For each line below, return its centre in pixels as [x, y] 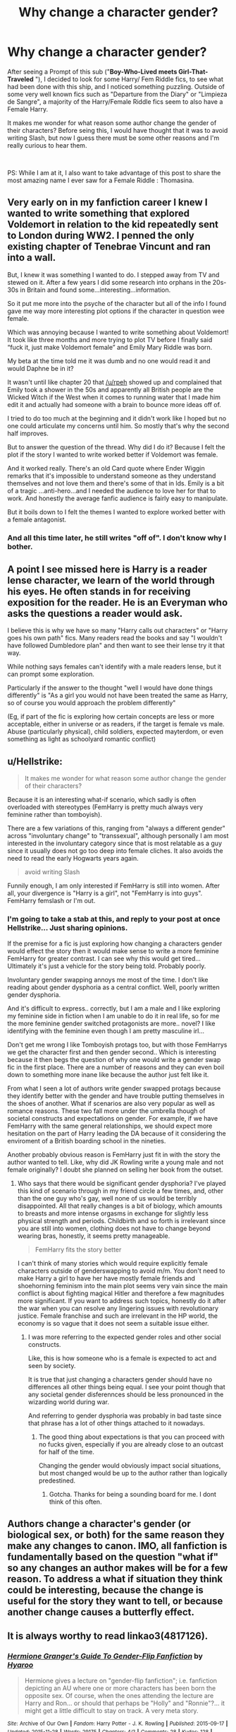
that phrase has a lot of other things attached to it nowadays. [117, 1423]
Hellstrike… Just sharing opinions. [68, 928]
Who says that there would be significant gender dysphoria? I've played [122, 1183]
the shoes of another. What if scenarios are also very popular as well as [111, 1103]
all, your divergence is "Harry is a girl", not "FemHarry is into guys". [105, 893]
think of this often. [75, 1502]
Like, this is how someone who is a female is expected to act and [122, 1358]
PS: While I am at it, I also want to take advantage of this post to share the [114, 172]
